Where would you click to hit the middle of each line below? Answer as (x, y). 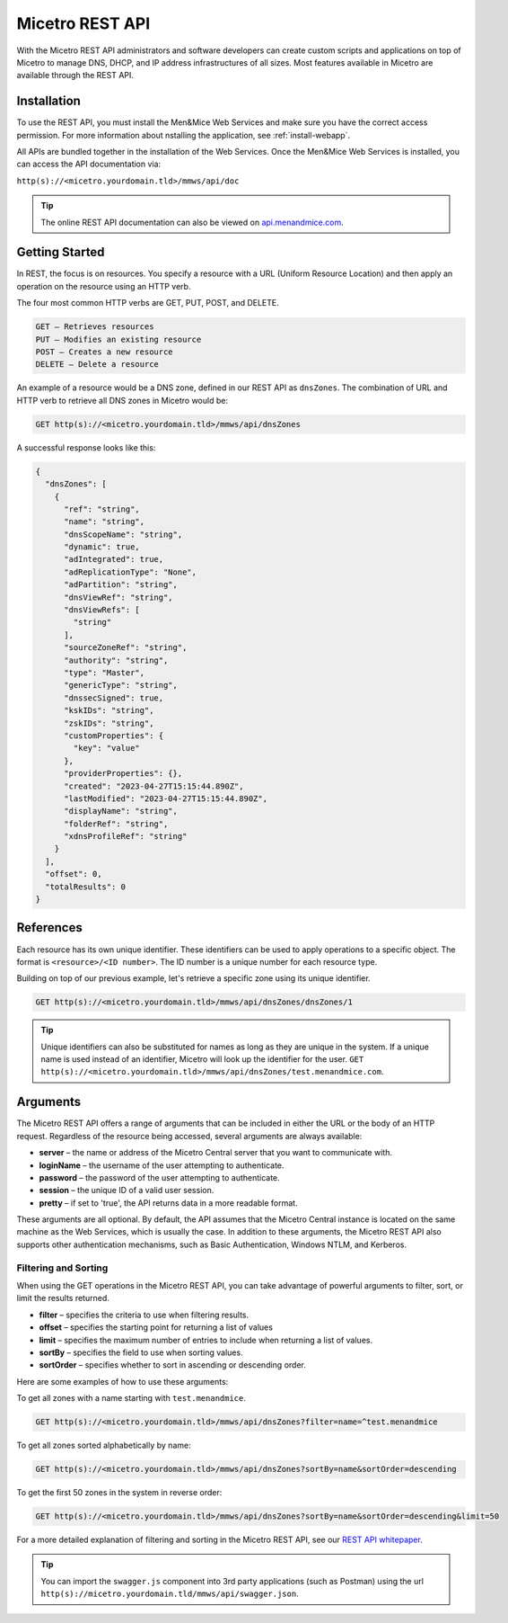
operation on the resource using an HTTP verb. (104, 286)
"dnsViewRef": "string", (119, 597)
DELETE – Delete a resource (97, 365)
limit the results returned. (63, 1298)
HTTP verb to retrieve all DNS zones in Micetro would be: (123, 400)
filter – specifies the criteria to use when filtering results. (144, 1315)
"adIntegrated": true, (114, 559)
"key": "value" (107, 748)
